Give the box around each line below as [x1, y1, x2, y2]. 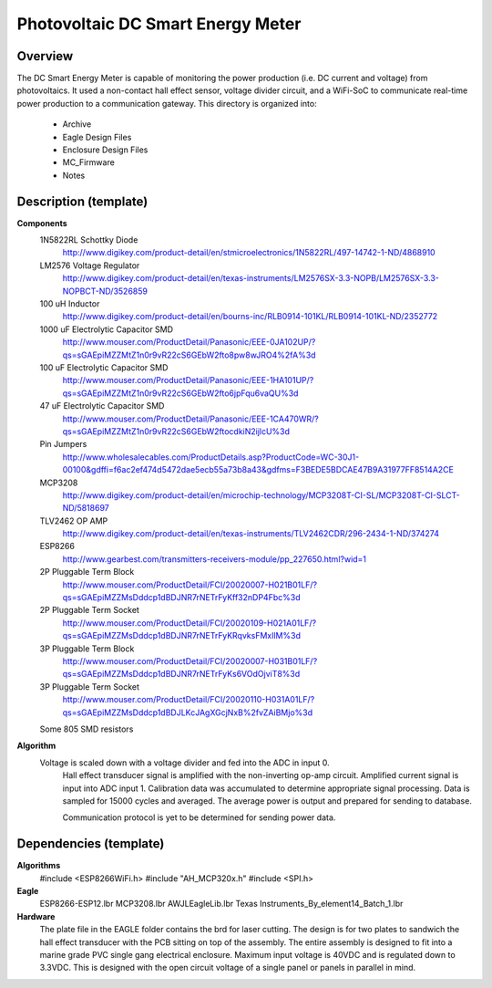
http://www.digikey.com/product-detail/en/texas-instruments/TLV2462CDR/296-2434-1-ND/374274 [62, 528, 439, 539]
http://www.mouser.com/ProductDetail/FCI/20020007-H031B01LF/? [62, 655, 318, 666]
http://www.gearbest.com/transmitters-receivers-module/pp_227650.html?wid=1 [62, 553, 367, 565]
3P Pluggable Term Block [39, 643, 135, 654]
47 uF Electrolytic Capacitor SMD [39, 400, 165, 411]
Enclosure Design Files [62, 144, 149, 155]
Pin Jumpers [39, 439, 87, 450]
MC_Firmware [62, 157, 116, 168]
